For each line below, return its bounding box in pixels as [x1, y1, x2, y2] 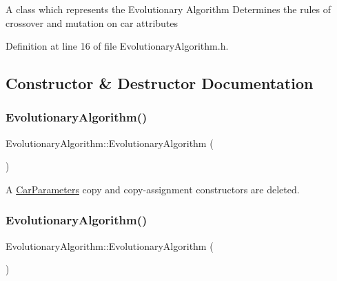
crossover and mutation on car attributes [6, 15, 178, 30]
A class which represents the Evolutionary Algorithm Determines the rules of [6, 2, 331, 16]
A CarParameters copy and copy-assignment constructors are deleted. [6, 182, 300, 196]
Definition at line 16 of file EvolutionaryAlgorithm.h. [6, 39, 229, 53]
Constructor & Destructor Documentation [6, 72, 314, 94]
